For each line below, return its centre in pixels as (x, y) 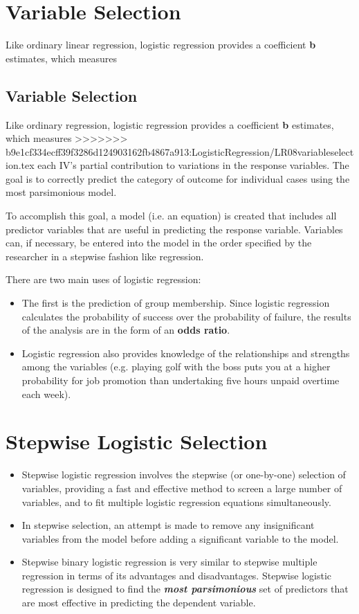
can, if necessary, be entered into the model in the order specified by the (159, 243)
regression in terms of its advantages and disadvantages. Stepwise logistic (177, 575)
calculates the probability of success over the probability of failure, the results (186, 316)
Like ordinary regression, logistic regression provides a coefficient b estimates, (170, 124)
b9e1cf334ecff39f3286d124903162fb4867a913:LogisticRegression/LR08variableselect (180, 151)
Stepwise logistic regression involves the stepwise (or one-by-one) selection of (184, 475)
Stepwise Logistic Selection (137, 441)
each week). (46, 394)
